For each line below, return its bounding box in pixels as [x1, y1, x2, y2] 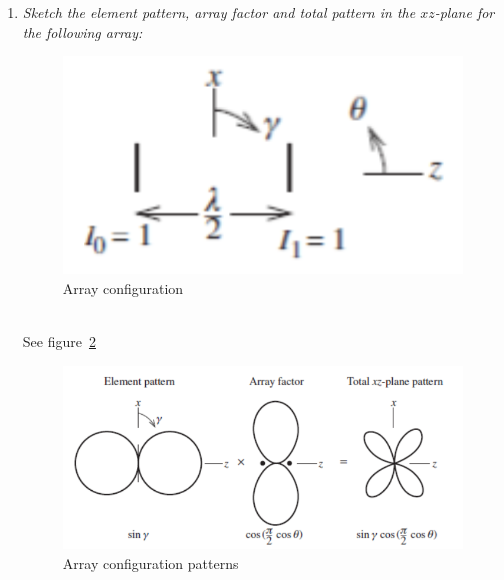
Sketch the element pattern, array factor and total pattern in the [22, 2, 416, 22]
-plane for [434, 2, 495, 22]
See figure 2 [22, 331, 96, 351]
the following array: [22, 21, 143, 42]
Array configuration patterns [62, 552, 239, 573]
